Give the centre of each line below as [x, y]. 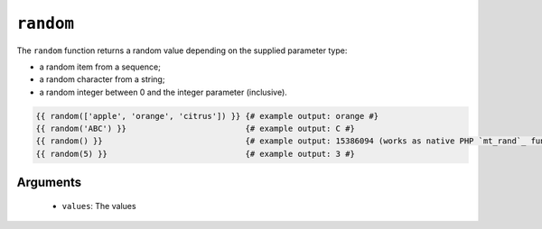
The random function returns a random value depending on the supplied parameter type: [182, 50]
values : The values [99, 206]
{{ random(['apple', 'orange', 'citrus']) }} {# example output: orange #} [207, 116]
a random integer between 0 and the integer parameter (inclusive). [164, 92]
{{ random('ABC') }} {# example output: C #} [196, 129]
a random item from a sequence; [100, 67]
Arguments [49, 183]
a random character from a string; [102, 79]
